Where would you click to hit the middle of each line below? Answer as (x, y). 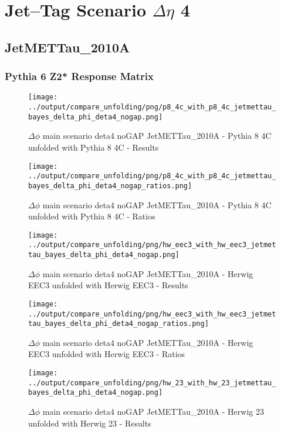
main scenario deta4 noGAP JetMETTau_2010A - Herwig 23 (153, 411)
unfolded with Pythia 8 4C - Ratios (92, 216)
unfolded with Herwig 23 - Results (90, 423)
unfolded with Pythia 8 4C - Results (94, 147)
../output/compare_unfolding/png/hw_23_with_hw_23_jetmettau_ (152, 383)
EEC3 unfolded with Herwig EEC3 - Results (108, 285)
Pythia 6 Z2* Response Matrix (79, 76)
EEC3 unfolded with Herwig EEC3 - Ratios (107, 354)
